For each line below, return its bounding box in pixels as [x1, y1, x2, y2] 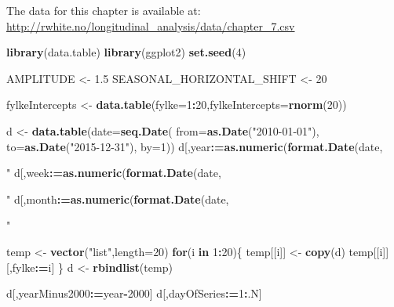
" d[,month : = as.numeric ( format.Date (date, [6, 190, 229, 207]
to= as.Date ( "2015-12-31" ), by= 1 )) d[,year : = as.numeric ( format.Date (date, [6, 138, 383, 154]
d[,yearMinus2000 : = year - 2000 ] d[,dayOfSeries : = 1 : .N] [6, 285, 262, 302]
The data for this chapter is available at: [6, 2, 201, 18]
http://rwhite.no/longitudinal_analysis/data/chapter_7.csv [6, 17, 295, 34]
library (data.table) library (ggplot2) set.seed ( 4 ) [6, 44, 246, 60]
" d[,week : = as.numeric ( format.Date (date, [6, 164, 221, 181]
